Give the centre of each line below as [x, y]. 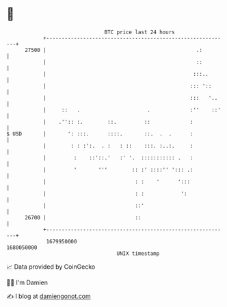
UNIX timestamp [138, 253]
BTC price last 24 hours [139, 32]
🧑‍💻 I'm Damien [27, 282]
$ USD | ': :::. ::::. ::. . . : [100, 134]
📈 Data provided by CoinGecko [51, 267]
